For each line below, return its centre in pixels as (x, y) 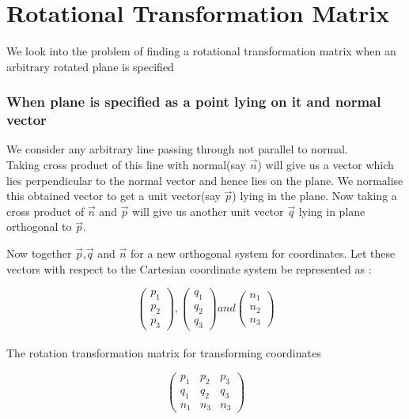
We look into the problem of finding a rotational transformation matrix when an (201, 51)
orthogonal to (39, 226)
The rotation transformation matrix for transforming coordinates (164, 353)
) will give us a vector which (326, 165)
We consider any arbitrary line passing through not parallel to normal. (177, 149)
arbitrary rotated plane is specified (90, 66)
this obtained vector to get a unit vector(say (114, 196)
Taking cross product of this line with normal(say (127, 165)
